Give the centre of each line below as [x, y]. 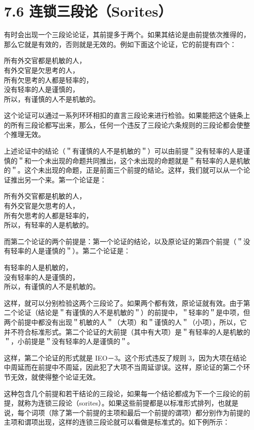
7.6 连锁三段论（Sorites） [88, 11]
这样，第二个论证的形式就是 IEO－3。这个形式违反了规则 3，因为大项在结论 [125, 357]
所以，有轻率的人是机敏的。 [48, 225]
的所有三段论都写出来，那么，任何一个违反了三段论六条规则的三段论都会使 [124, 124]
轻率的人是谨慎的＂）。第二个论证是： [70, 251]
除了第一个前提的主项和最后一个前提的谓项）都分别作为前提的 [151, 412]
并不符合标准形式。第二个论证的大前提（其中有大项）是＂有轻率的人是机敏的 [127, 331]
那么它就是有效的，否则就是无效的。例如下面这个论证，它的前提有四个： [120, 44]
